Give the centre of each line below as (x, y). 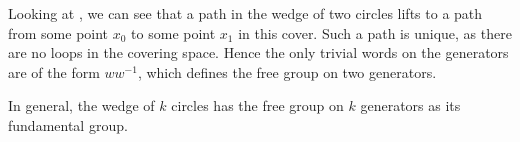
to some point (173, 32)
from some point (58, 32)
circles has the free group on (257, 105)
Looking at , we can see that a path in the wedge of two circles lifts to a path (245, 13)
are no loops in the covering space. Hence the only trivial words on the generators (258, 52)
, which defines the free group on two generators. (287, 71)
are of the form (54, 71)
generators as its (410, 105)
